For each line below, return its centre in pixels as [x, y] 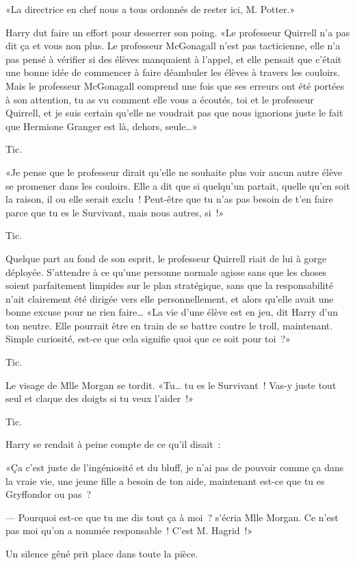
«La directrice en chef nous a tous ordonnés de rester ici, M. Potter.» [150, 9]
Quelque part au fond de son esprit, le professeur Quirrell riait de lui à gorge [166, 258]
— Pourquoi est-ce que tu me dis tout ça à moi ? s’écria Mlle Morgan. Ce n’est [172, 517]
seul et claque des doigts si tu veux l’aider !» [100, 398]
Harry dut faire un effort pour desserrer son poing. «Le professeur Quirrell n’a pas [178, 32]
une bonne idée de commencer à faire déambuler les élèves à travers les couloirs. [173, 72]
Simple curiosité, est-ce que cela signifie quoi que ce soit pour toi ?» [148, 339]
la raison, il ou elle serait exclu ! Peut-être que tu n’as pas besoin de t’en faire [169, 199]
